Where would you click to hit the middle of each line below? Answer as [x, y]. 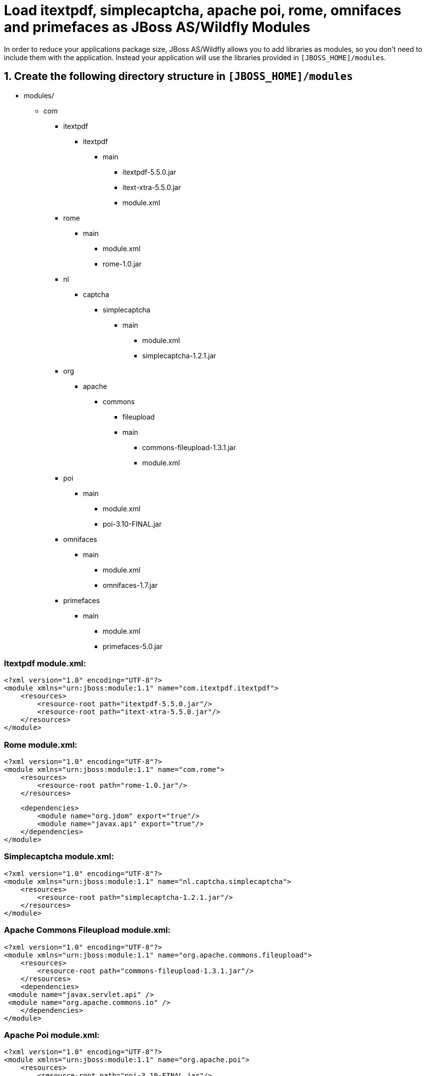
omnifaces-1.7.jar [130, 585]
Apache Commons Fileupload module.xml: [87, 930]
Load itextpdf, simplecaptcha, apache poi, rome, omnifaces [203, 10]
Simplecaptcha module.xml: [59, 857]
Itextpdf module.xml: [45, 663]
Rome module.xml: [41, 745]
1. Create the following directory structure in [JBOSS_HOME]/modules [178, 77]
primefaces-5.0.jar [133, 646]
